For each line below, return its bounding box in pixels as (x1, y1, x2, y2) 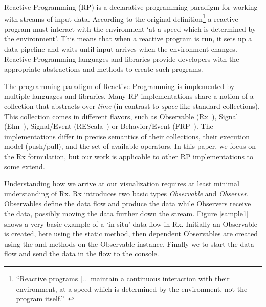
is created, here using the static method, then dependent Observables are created (4, 228, 258, 239)
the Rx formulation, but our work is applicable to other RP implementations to (4, 150, 254, 161)
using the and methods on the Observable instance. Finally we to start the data (4, 238, 254, 249)
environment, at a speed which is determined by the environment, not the (16, 283, 248, 294)
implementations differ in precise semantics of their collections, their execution (4, 130, 250, 141)
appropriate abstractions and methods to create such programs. (4, 63, 203, 74)
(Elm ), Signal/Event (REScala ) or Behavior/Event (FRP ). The (4, 121, 213, 131)
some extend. (4, 161, 45, 171)
